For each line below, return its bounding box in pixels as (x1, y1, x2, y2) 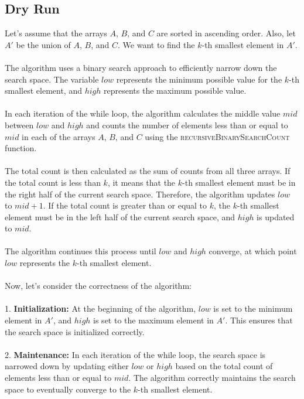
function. (5, 142, 37, 154)
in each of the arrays (22, 130, 95, 142)
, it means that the (107, 176, 176, 188)
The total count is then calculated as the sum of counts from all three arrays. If (5, 165, 291, 177)
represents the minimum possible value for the (116, 73, 282, 85)
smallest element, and (5, 84, 82, 97)
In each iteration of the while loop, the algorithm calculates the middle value (5, 107, 281, 120)
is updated (257, 210, 295, 223)
